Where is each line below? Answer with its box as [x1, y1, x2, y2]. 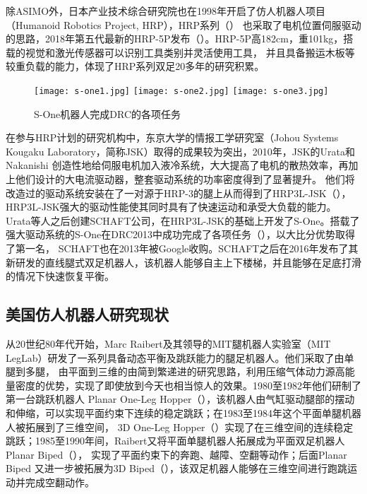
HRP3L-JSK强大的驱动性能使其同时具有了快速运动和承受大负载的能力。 [6, 199, 337, 214]
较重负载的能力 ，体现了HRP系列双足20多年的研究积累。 [6, 59, 265, 73]
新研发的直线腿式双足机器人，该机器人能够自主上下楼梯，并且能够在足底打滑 [6, 254, 361, 269]
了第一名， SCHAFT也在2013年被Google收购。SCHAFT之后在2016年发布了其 [6, 240, 359, 255]
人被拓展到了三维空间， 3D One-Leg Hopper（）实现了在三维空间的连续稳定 [6, 419, 354, 434]
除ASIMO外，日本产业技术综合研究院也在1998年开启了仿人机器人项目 [6, 4, 326, 18]
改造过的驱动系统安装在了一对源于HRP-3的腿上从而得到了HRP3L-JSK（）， [6, 185, 351, 200]
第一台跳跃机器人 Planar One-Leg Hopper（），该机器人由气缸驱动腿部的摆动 [6, 392, 355, 406]
